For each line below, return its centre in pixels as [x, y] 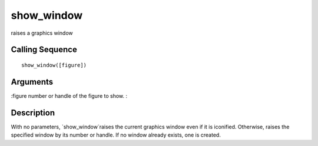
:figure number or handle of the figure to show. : [69, 96]
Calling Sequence [44, 50]
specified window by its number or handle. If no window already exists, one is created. [116, 135]
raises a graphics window [42, 33]
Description [33, 113]
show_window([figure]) [54, 65]
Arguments [32, 82]
